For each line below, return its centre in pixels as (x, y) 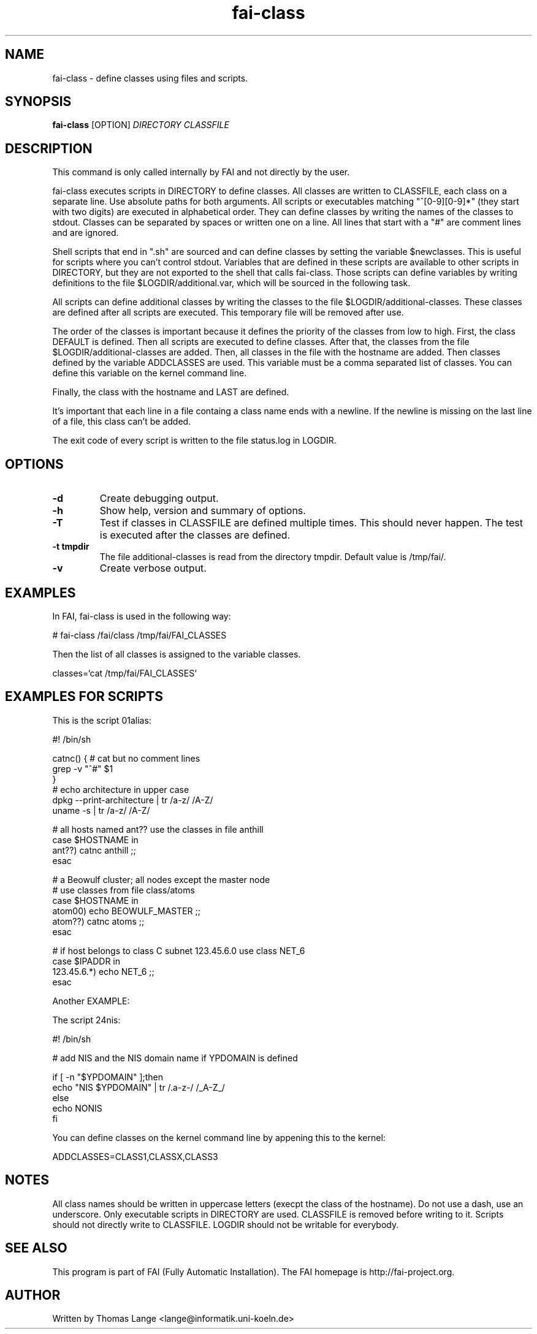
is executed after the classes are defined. (195, 535)
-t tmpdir (71, 547)
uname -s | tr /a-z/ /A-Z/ (101, 810)
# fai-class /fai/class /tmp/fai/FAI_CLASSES (139, 635)
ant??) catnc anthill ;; (94, 850)
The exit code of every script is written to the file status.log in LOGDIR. (194, 441)
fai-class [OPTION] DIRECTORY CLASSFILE (141, 125)
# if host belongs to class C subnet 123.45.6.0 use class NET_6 (179, 950)
